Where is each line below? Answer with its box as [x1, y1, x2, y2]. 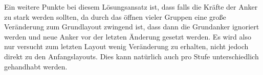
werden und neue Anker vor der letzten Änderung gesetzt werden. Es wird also [4, 31, 251, 42]
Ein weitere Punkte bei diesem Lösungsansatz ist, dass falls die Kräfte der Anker [4, 2, 258, 12]
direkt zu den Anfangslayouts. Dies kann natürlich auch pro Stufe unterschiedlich [4, 51, 259, 61]
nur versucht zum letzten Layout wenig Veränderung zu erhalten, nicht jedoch [4, 41, 249, 52]
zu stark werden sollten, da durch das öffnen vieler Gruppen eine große [4, 11, 226, 22]
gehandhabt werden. [4, 61, 68, 71]
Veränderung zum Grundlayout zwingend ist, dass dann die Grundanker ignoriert [4, 21, 259, 32]
